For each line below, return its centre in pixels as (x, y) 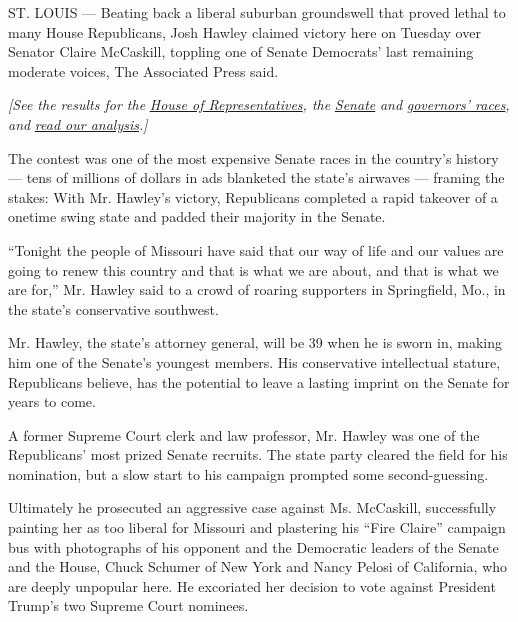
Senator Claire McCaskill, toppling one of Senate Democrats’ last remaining (241, 51)
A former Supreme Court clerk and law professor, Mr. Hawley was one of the (244, 434)
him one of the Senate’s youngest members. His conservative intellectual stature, (254, 361)
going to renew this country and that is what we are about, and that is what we (253, 269)
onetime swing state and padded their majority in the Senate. (197, 216)
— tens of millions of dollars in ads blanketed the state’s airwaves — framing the (256, 177)
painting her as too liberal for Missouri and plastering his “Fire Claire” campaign (257, 527)
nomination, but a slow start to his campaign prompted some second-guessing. (248, 473)
